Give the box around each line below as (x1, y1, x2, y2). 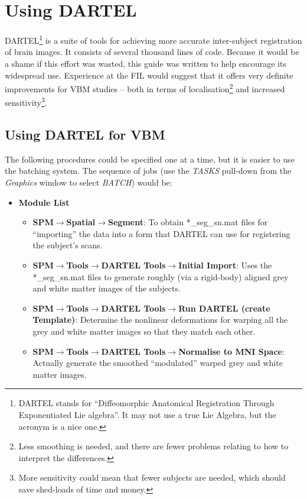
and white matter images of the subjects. (32, 282, 181, 294)
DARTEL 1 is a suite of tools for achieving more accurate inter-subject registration (5, 33, 302, 46)
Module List (18, 196, 70, 208)
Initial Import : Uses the (178, 259, 272, 271)
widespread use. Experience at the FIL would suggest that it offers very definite (5, 69, 293, 81)
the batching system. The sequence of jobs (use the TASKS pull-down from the (5, 164, 292, 177)
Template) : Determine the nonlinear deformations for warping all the (32, 313, 288, 326)
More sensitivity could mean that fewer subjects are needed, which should (18, 471, 286, 484)
